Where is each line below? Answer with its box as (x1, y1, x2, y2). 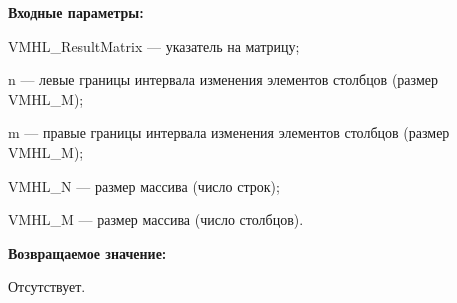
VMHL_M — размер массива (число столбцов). (8, 209, 304, 230)
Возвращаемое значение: (8, 242, 167, 263)
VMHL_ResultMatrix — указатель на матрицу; (8, 35, 300, 56)
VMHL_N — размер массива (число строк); (8, 175, 280, 196)
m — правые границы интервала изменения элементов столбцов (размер (8, 122, 450, 143)
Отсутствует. (8, 276, 86, 297)
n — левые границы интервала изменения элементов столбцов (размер (8, 69, 438, 90)
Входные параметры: (8, 2, 144, 22)
